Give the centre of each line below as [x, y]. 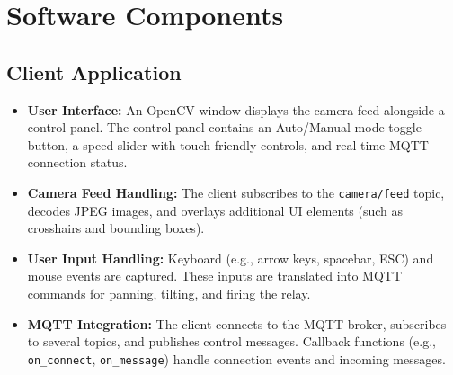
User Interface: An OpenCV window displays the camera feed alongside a [236, 109]
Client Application [94, 71]
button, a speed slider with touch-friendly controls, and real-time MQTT [228, 144]
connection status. [77, 162]
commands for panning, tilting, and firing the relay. [169, 293]
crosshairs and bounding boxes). [116, 228]
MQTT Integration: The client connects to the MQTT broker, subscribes [237, 323]
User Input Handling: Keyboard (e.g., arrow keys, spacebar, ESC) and [231, 258]
